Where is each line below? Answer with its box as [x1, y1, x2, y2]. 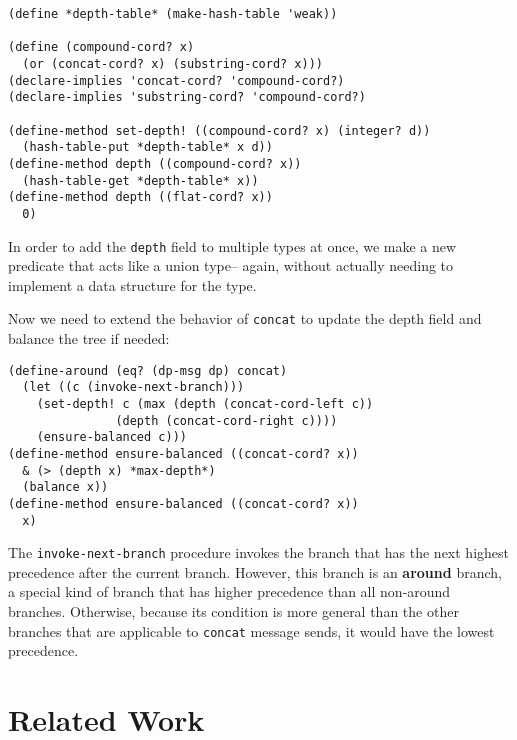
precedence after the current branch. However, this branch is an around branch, [8, 561, 502, 582]
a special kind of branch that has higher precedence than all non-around [8, 581, 451, 602]
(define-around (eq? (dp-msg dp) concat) [8, 363, 288, 378]
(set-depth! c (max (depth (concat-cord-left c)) [36, 396, 374, 411]
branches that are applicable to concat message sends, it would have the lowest [8, 620, 495, 641]
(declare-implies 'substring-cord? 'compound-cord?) [8, 90, 366, 105]
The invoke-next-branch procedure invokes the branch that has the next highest [8, 542, 509, 563]
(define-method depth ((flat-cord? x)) [8, 190, 273, 205]
